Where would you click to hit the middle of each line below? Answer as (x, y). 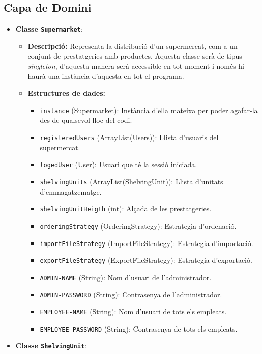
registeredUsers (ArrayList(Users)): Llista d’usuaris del (129, 137)
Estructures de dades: (67, 93)
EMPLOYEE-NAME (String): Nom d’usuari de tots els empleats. (133, 311)
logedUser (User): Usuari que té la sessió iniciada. (119, 164)
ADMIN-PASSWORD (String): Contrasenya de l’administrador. (131, 294)
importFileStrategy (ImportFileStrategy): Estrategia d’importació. (147, 243)
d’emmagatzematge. (71, 191)
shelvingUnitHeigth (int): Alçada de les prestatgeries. (126, 209)
